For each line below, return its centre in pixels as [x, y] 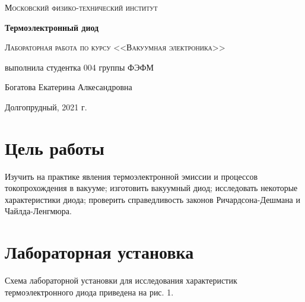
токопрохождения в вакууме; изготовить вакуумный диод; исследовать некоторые [151, 188]
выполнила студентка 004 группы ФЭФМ [79, 67]
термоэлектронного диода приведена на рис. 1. [89, 292]
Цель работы [55, 147]
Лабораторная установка [99, 252]
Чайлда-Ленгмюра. [38, 211]
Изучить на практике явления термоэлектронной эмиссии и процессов [131, 176]
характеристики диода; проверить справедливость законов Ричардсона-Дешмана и [152, 199]
